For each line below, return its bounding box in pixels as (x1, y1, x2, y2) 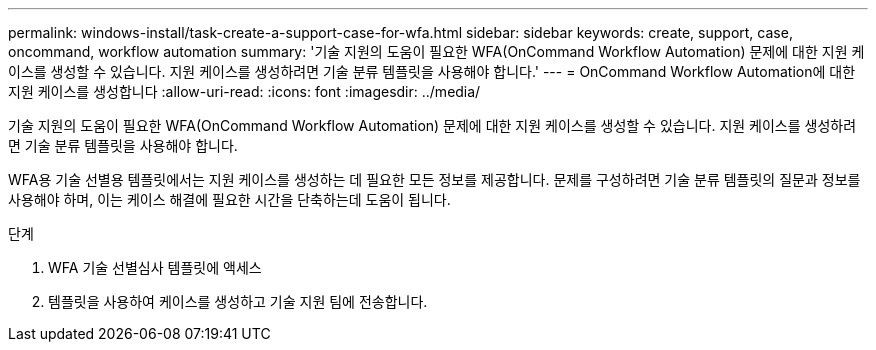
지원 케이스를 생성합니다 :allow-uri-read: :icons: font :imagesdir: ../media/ (8, 83, 481, 100)
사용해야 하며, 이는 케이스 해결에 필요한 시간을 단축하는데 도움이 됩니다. (8, 191, 451, 208)
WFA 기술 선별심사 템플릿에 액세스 (48, 259, 262, 276)
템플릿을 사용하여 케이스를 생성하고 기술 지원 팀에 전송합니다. (48, 293, 428, 310)
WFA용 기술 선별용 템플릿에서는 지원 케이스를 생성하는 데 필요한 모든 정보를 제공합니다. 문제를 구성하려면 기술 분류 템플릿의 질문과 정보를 (8, 171, 861, 188)
